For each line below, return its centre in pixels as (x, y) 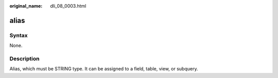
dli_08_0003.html (68, 6)
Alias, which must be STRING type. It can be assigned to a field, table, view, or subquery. (104, 69)
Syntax (19, 35)
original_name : (26, 6)
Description (24, 59)
